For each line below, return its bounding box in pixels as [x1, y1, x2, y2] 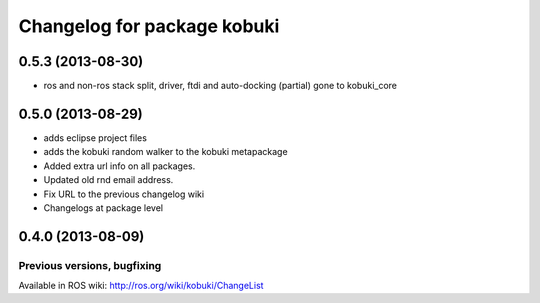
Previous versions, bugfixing [18, 258, 162, 272]
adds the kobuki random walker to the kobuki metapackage [43, 146, 289, 158]
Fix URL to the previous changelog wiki [43, 188, 205, 200]
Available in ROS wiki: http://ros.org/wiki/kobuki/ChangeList [18, 280, 264, 292]
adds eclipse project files [43, 131, 147, 144]
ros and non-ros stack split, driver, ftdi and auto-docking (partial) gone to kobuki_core [43, 80, 398, 92]
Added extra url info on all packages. [43, 160, 196, 172]
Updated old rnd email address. [43, 174, 174, 186]
